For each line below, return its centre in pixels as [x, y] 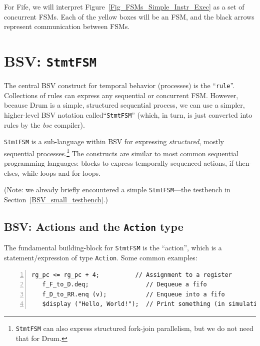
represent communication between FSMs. [67, 26]
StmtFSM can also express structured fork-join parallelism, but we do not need [134, 328]
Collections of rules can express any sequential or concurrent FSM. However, [121, 95]
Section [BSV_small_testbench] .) [56, 199]
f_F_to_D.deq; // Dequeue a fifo [124, 285]
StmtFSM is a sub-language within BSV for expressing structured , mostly [114, 141]
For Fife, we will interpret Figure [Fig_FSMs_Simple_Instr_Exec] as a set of [124, 7]
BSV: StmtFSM [50, 60]
